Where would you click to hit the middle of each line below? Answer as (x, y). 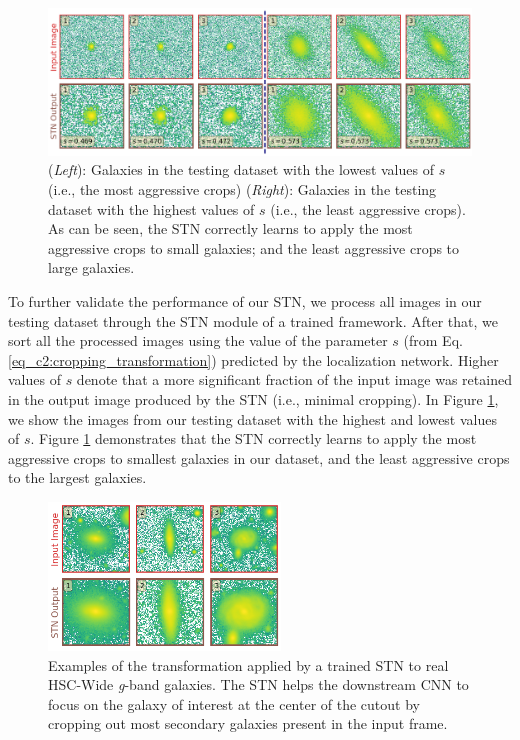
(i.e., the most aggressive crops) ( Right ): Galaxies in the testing (242, 189)
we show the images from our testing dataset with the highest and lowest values (252, 418)
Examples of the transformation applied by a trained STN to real (248, 664)
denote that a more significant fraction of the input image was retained (294, 379)
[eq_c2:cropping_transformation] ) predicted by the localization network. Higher (253, 359)
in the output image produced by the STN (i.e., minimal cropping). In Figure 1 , (253, 398)
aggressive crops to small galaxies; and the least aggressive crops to (254, 247)
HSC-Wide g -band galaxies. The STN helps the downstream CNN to (258, 684)
